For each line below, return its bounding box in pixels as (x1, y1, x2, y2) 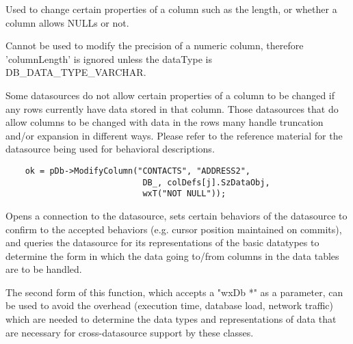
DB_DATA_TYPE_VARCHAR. (5, 65, 146, 79)
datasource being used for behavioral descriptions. (5, 142, 215, 156)
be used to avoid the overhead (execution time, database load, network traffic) (5, 298, 333, 313)
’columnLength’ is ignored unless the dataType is (5, 51, 212, 66)
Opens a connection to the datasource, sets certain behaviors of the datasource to (5, 208, 348, 222)
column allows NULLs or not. (5, 15, 129, 29)
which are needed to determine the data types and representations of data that (5, 312, 337, 326)
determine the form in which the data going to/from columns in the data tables (5, 248, 339, 263)
